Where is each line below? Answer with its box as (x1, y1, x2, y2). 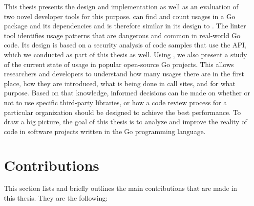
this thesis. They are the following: (4, 193, 108, 203)
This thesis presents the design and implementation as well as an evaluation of (4, 1, 239, 11)
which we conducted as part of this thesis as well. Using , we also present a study (4, 49, 247, 59)
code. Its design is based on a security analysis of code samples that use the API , (4, 40, 247, 50)
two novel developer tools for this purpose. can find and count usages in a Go (4, 11, 235, 21)
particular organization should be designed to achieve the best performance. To (4, 107, 241, 117)
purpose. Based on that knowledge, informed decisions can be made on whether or (4, 88, 250, 98)
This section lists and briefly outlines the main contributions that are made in (4, 183, 237, 193)
